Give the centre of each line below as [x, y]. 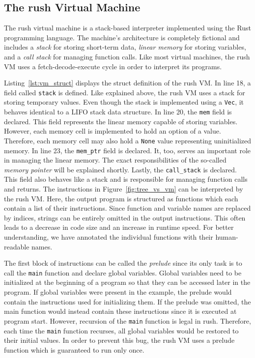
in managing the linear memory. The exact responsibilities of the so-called [115, 160]
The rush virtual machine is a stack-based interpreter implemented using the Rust [127, 28]
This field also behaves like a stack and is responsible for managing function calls [126, 179]
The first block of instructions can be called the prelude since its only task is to [123, 263]
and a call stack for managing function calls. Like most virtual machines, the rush [127, 56]
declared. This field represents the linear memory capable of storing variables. [121, 121]
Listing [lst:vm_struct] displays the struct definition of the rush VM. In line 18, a [127, 83]
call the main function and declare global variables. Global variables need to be [123, 272]
